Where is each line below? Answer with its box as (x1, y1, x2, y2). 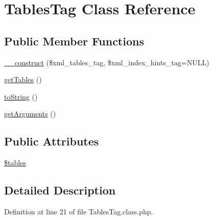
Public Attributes (4, 133, 99, 149)
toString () (4, 91, 38, 102)
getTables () (4, 74, 42, 85)
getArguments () (4, 108, 56, 119)
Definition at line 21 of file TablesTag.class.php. (4, 206, 153, 216)
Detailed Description (4, 182, 116, 198)
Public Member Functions (4, 33, 144, 48)
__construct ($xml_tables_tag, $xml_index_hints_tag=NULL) (4, 57, 209, 67)
